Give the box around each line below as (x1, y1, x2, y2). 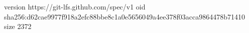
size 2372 (4, 21, 32, 31)
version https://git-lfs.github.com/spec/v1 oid (4, 1, 146, 11)
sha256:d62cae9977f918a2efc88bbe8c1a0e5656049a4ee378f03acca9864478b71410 (4, 11, 245, 21)
